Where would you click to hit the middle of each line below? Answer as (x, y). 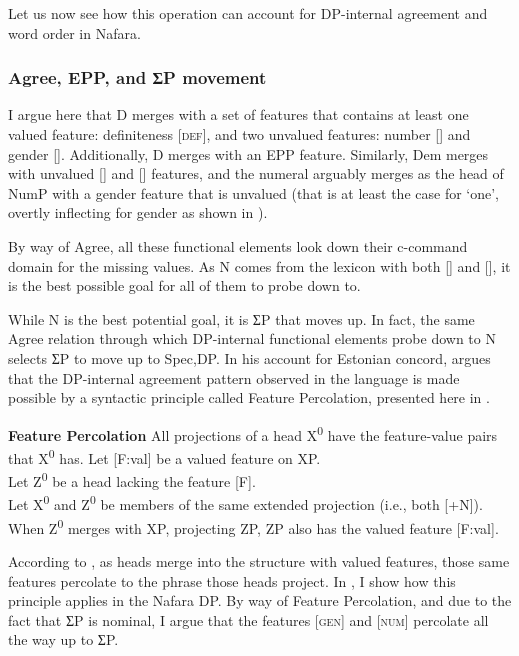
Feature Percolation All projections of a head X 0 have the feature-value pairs (253, 433)
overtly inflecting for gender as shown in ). (138, 212)
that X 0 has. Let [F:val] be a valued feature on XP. (164, 456)
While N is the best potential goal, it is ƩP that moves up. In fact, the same (241, 318)
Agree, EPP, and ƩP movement (137, 77)
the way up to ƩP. (63, 639)
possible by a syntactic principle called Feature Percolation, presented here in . (249, 397)
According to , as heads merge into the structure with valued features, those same (259, 560)
